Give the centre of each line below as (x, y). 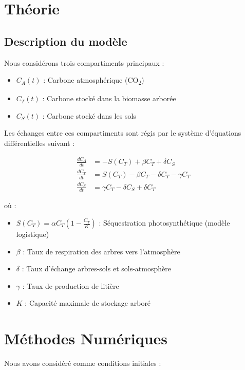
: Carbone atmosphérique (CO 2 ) (94, 80)
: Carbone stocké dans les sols (89, 115)
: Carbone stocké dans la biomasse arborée (109, 98)
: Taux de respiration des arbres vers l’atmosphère (101, 251)
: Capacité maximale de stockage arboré (88, 303)
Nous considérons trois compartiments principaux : (84, 62)
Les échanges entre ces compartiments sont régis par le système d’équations (123, 133)
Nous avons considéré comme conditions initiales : (83, 363)
